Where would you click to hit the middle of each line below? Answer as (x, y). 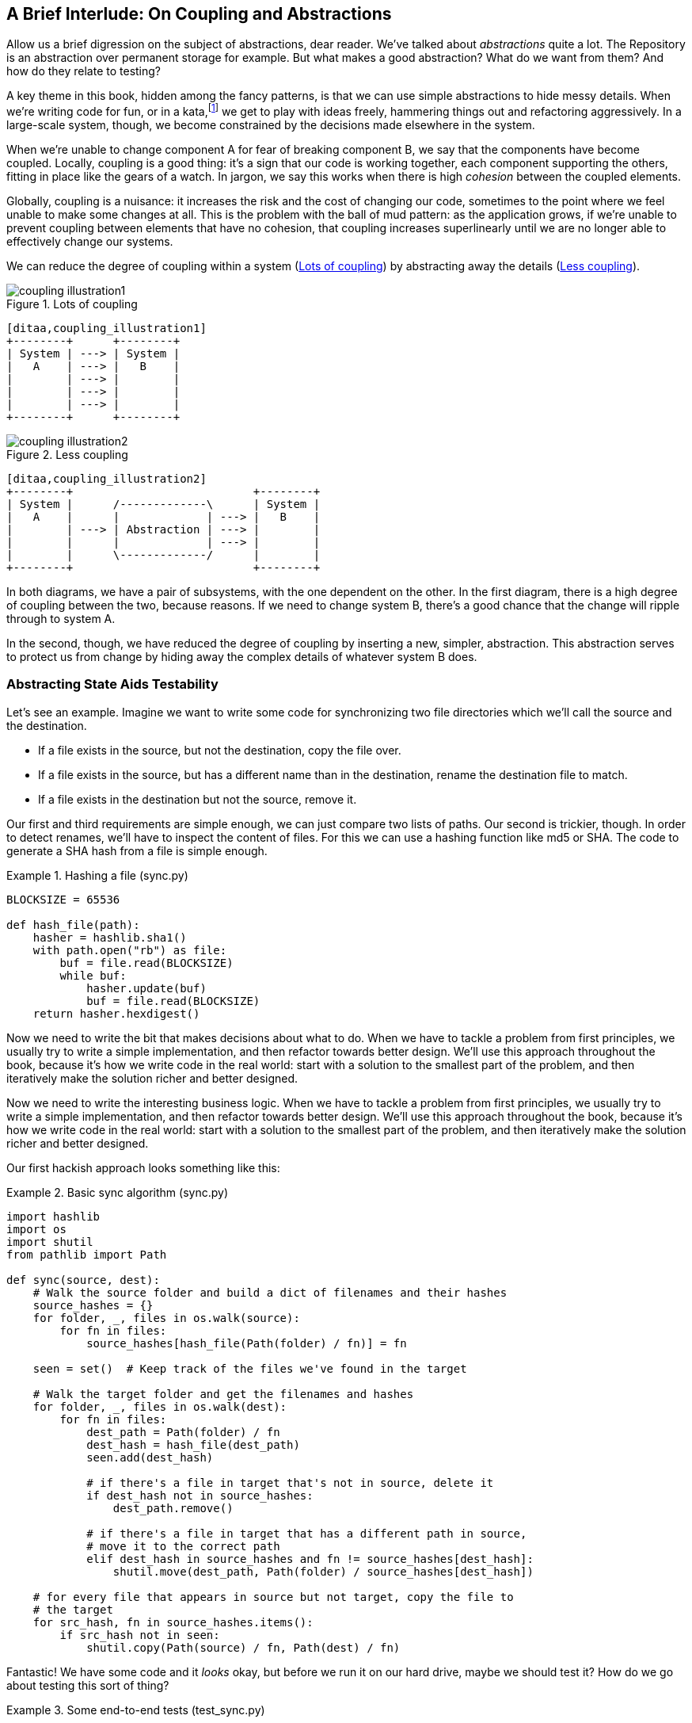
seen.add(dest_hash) (150, 1457)
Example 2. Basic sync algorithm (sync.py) (117, 1192)
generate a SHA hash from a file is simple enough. (137, 850)
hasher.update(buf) (146, 988)
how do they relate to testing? (84, 71)
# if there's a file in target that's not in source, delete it (290, 1482)
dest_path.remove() (173, 1508)
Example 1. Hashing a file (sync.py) (97, 875)
